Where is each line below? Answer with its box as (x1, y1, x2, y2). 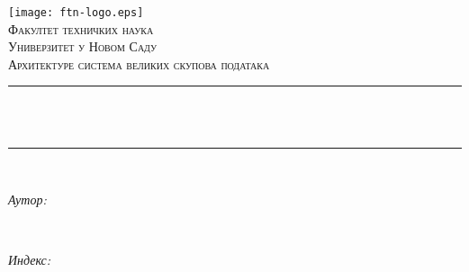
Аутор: (8, 190, 47, 209)
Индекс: (8, 250, 51, 269)
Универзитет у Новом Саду (8, 37, 158, 56)
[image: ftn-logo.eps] (8, 6, 144, 19)
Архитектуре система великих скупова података (8, 54, 270, 73)
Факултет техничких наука (8, 19, 154, 38)
